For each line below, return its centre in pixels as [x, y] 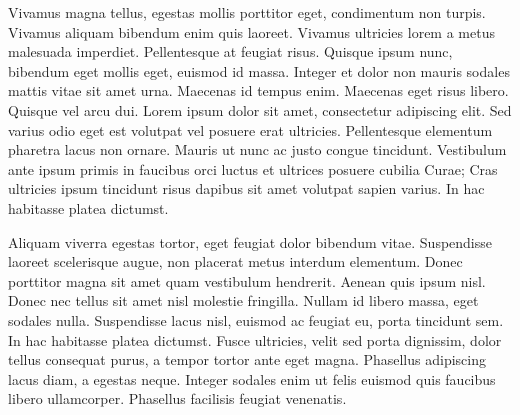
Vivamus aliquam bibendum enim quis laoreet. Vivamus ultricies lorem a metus [251, 31]
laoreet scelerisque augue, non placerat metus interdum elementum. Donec [235, 261]
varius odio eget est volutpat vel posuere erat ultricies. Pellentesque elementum [250, 129]
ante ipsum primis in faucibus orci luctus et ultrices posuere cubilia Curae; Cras [253, 168]
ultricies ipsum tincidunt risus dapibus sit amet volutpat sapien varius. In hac [246, 188]
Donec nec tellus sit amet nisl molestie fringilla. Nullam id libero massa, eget [243, 300]
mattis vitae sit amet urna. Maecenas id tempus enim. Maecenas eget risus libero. [258, 90]
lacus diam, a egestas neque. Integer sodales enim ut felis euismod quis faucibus [252, 378]
